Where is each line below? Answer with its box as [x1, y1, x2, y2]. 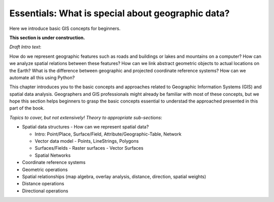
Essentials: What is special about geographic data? [9, 8, 230, 19]
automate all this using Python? [9, 74, 75, 81]
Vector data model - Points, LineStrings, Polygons [35, 138, 139, 144]
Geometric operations [22, 166, 68, 173]
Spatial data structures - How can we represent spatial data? [22, 124, 149, 130]
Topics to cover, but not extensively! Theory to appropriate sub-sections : [9, 114, 162, 120]
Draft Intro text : [9, 44, 42, 50]
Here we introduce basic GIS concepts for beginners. [9, 25, 121, 31]
